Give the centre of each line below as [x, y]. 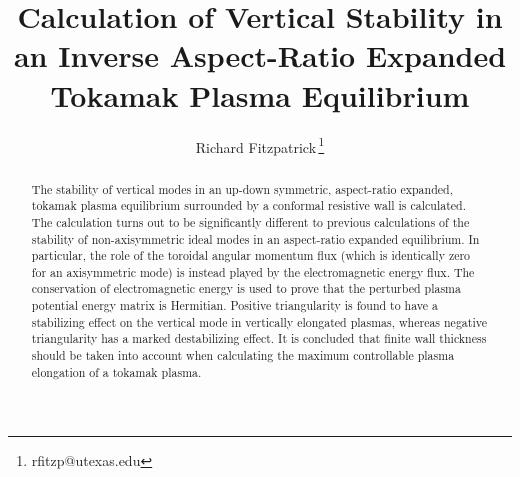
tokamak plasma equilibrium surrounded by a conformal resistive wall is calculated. [248, 205]
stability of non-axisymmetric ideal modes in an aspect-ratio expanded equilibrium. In [255, 238]
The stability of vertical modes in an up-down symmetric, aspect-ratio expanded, [242, 188]
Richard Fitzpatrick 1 [260, 145]
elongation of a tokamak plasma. [116, 371]
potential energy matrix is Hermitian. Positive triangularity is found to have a [234, 305]
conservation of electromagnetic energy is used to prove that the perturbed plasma [246, 288]
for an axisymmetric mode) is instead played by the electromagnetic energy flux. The [253, 271]
